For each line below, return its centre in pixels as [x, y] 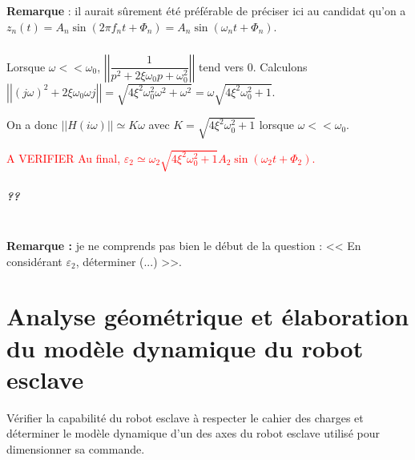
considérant [34, 261]
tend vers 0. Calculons [253, 66]
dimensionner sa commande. [76, 448]
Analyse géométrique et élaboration [208, 316]
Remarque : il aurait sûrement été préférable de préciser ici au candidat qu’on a [206, 10]
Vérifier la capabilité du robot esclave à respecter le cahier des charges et [185, 417]
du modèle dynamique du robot [185, 347]
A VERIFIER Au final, [64, 157]
